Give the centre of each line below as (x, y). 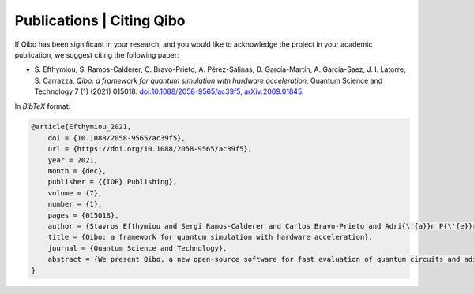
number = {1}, (75, 204)
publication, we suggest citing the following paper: (97, 54)
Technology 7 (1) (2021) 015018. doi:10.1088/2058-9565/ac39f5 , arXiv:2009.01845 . (169, 91)
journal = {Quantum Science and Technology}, (137, 248)
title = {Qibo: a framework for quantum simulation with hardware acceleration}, (210, 237)
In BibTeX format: (43, 106)
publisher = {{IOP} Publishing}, (113, 182)
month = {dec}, (77, 171)
